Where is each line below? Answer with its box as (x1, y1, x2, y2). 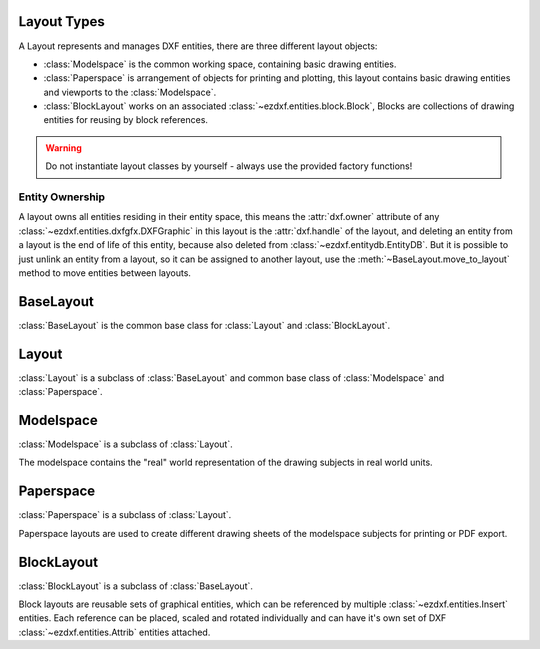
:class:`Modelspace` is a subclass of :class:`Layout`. (18, 438, 234, 450)
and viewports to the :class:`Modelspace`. (43, 86, 217, 98)
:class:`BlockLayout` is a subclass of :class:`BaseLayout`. (18, 580, 254, 592)
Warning (45, 141, 82, 154)
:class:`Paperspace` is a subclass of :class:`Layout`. (18, 509, 232, 521)
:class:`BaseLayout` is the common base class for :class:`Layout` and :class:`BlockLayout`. (18, 319, 391, 331)
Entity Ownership (18, 190, 105, 204)
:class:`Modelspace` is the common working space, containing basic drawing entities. (43, 58, 397, 70)
